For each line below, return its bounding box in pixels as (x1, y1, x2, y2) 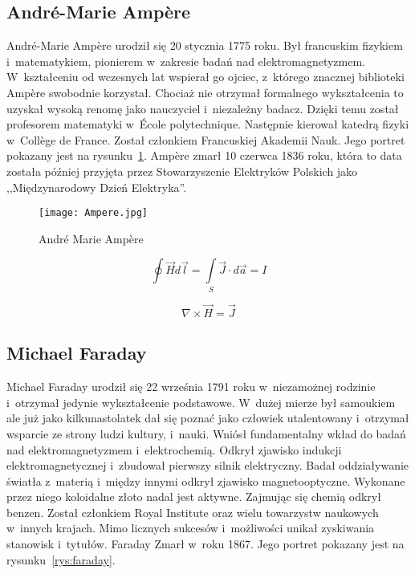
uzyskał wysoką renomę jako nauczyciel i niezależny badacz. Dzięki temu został (6, 100, 399, 116)
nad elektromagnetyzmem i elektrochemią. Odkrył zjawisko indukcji (6, 441, 342, 458)
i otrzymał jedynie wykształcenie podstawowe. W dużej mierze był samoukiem (6, 393, 396, 410)
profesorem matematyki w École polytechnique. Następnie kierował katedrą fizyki (6, 116, 409, 132)
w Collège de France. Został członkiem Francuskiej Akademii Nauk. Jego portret (6, 131, 405, 148)
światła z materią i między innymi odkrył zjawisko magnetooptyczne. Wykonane (6, 472, 405, 489)
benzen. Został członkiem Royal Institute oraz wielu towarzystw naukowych (6, 503, 379, 520)
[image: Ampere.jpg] (39, 207, 149, 219)
